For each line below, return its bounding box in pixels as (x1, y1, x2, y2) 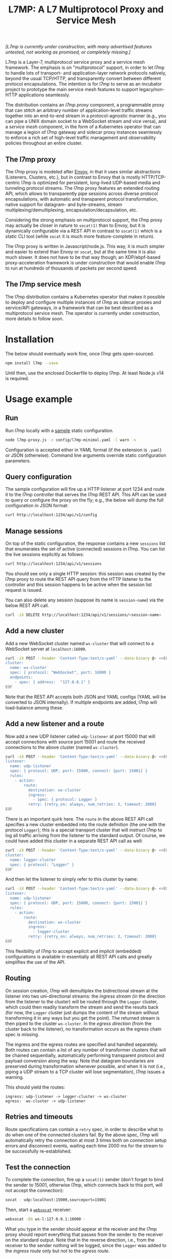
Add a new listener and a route (5, 719, 104, 729)
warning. (5, 1074, 24, 1080)
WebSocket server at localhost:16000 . (5, 646, 87, 652)
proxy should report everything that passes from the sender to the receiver (5, 1231, 163, 1238)
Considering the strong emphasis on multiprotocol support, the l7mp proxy (5, 217, 163, 223)
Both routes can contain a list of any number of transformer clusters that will (5, 1047, 166, 1053)
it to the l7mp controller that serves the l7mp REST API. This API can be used (5, 491, 166, 498)
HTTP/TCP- (141, 174, 166, 180)
